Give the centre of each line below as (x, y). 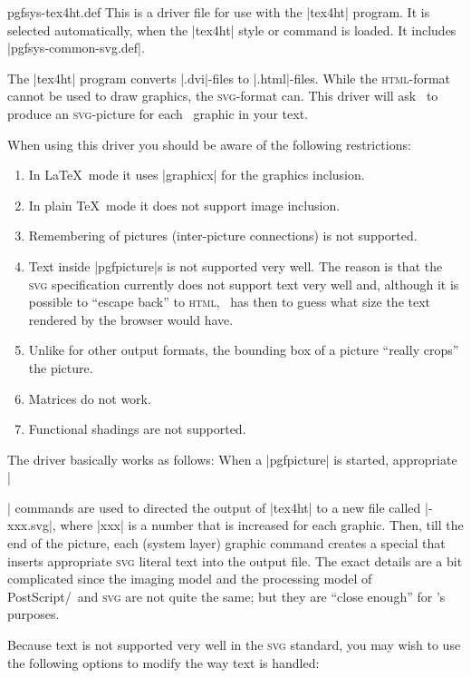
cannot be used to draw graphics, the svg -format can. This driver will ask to (223, 96)
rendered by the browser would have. (131, 319)
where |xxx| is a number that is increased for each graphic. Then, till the (262, 525)
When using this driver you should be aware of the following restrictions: (209, 144)
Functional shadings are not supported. (137, 429)
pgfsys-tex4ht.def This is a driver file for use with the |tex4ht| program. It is (219, 12)
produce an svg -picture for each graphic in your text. (158, 113)
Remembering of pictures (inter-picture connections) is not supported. (223, 236)
